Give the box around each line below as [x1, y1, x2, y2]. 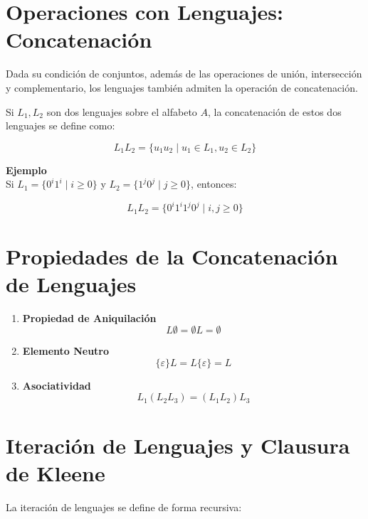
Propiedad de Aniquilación [22, 310, 157, 325]
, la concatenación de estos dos [208, 104, 342, 119]
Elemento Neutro [22, 343, 110, 358]
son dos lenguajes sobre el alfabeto [46, 104, 197, 119]
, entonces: [191, 176, 237, 191]
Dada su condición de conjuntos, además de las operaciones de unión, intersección [6, 66, 362, 81]
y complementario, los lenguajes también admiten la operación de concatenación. [6, 80, 358, 95]
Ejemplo [6, 162, 47, 177]
